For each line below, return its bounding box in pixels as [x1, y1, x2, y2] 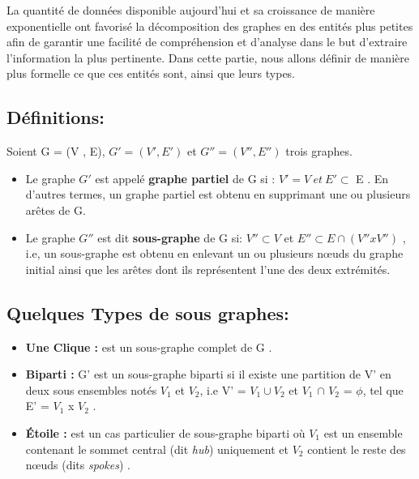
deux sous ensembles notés [25, 381, 157, 398]
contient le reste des [307, 440, 406, 457]
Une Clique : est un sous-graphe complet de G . [25, 338, 272, 355]
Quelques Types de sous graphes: [6, 300, 289, 325]
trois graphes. [285, 143, 353, 160]
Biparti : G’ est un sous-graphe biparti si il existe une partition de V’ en [25, 366, 391, 383]
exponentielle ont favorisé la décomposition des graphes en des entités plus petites [6, 17, 413, 34]
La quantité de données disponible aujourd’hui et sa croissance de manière [6, 2, 375, 18]
